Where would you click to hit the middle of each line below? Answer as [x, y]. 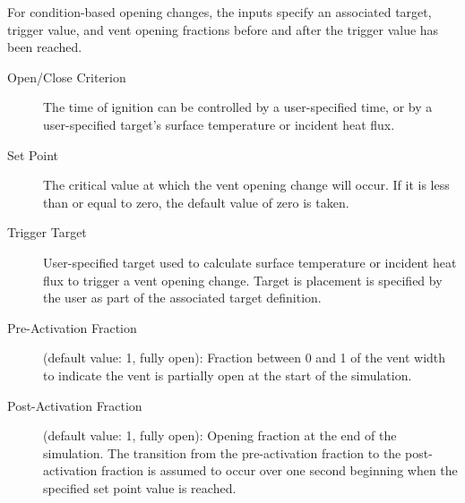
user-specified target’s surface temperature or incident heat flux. [219, 124]
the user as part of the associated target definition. [182, 298]
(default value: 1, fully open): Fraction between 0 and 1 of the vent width [245, 358]
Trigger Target [47, 232]
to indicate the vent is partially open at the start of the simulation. [228, 375]
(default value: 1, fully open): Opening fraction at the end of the [220, 435]
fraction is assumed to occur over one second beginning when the [279, 470]
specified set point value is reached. [140, 487]
